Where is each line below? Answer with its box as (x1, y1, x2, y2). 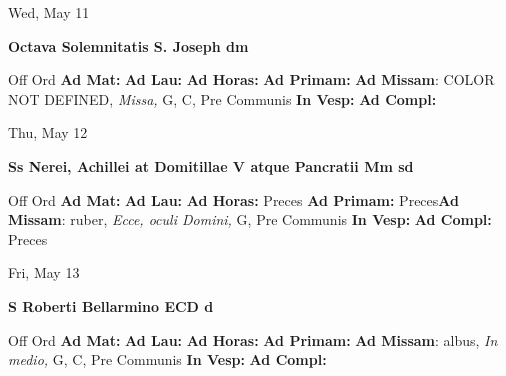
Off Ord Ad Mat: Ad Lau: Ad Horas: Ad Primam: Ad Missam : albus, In (8, 329, 498, 350)
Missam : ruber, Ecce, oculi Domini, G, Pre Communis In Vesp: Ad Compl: (8, 209, 492, 230)
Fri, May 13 (8, 262, 80, 283)
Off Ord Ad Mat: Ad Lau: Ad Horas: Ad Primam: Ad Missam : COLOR (8, 69, 495, 90)
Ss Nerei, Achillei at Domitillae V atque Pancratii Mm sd (8, 155, 414, 176)
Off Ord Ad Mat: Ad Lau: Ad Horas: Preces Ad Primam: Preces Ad (8, 189, 459, 210)
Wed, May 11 (8, 2, 90, 22)
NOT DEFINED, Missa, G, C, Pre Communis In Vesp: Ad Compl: (8, 88, 437, 109)
